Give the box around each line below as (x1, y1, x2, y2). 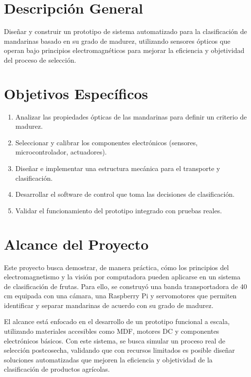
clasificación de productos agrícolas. (4, 364, 110, 374)
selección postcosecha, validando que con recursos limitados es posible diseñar (4, 345, 235, 355)
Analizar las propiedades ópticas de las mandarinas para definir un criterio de (15, 111, 247, 121)
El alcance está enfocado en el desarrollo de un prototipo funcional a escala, (4, 316, 230, 326)
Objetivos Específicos (4, 83, 148, 103)
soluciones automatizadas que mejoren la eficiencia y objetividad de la (4, 354, 213, 364)
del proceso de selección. (4, 54, 76, 65)
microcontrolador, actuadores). (15, 147, 107, 157)
